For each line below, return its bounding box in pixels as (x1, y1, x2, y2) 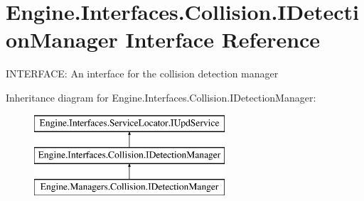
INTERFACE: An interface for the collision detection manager (6, 66, 279, 81)
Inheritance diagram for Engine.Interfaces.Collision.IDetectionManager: (6, 89, 316, 104)
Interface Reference (125, 25, 321, 54)
